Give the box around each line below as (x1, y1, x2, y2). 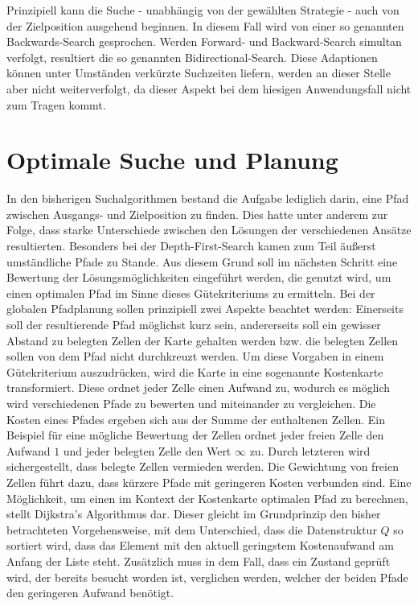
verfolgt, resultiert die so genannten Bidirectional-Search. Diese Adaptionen (6, 48, 378, 65)
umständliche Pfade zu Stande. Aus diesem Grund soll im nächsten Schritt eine (6, 253, 398, 270)
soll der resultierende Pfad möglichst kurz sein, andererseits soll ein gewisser (6, 316, 381, 333)
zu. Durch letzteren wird (249, 442, 371, 459)
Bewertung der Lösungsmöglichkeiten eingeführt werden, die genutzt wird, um (6, 269, 391, 286)
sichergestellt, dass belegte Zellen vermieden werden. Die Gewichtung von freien (6, 458, 399, 475)
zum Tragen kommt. (6, 96, 106, 113)
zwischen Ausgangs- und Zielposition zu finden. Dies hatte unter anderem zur (6, 205, 388, 222)
